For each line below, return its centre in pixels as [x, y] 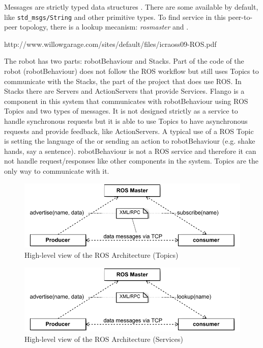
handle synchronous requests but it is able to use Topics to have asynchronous [126, 121]
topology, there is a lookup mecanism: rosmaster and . [104, 27]
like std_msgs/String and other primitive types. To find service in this [115, 17]
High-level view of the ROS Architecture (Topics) [101, 255]
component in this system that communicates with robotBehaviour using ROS [126, 101]
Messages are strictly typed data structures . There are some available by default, [131, 7]
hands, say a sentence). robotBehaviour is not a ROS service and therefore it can [130, 151]
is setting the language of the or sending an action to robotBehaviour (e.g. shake [130, 141]
